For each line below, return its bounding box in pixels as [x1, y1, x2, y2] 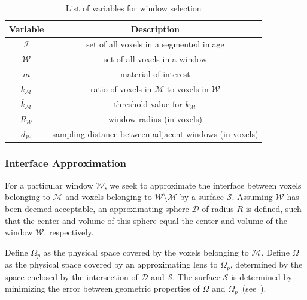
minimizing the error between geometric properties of [5, 282, 200, 295]
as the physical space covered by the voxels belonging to [43, 246, 249, 258]
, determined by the [230, 258, 303, 271]
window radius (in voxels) [108, 112, 202, 125]
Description [130, 22, 180, 35]
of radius [202, 202, 234, 214]
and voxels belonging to [65, 190, 152, 203]
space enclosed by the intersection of [5, 270, 138, 283]
